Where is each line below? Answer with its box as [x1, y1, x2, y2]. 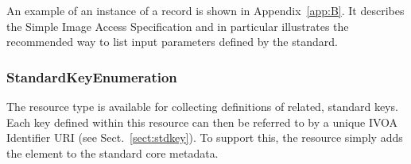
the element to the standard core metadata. [6, 144, 219, 161]
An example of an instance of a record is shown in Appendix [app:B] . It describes [6, 2, 405, 18]
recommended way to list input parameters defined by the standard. [6, 33, 338, 50]
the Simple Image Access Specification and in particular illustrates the [6, 17, 349, 34]
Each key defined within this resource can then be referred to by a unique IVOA [6, 113, 398, 130]
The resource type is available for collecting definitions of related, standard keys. [6, 98, 398, 114]
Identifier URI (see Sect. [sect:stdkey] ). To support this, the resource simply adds [6, 129, 403, 146]
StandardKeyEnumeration [6, 67, 177, 86]
